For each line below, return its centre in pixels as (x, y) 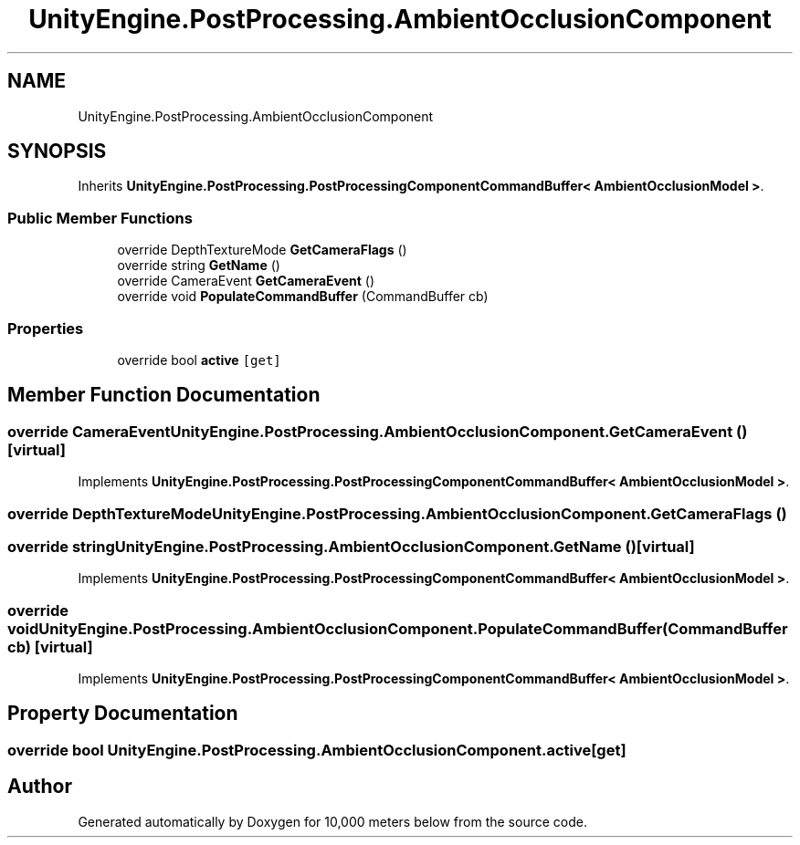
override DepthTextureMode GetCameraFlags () (262, 250)
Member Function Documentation (164, 395)
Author (40, 787)
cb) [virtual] (50, 647)
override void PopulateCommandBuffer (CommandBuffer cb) (303, 297)
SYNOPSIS (57, 151)
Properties (46, 328)
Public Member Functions (100, 218)
